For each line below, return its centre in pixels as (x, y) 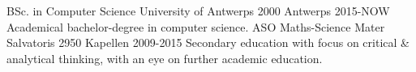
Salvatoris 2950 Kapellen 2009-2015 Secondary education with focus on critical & (208, 42)
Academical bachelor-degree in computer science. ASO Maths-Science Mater (196, 26)
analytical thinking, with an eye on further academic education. (165, 58)
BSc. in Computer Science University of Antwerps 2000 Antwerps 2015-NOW (198, 11)
